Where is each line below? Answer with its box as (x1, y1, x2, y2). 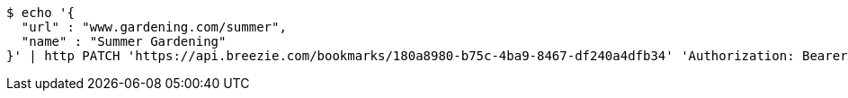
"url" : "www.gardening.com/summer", (21, 20, 287, 34)
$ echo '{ (6, 5, 75, 20)
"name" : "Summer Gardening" (21, 34, 227, 49)
